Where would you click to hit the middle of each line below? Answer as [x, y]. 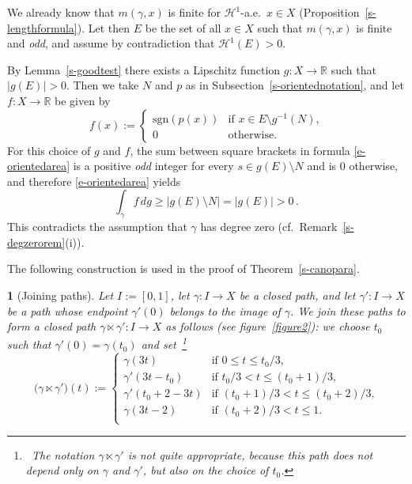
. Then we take [102, 85]
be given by [83, 100]
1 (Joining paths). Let [60, 295]
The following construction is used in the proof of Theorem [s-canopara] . [183, 268]
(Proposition [329, 12]
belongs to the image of [225, 310]
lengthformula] [42, 27]
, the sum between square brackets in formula [240, 150]
